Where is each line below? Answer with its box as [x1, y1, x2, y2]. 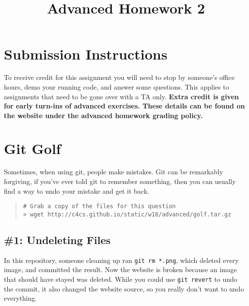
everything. [4, 293, 37, 303]
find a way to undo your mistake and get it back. [4, 185, 149, 196]
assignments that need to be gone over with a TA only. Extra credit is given [4, 91, 239, 101]
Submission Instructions [4, 44, 168, 64]
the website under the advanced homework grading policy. [4, 110, 203, 120]
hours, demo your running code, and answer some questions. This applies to [4, 81, 229, 92]
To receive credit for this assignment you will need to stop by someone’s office [4, 72, 235, 82]
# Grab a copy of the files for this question [23, 203, 176, 210]
